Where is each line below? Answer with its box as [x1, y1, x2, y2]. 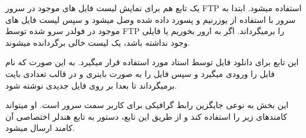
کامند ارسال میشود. [5, 122, 75, 134]
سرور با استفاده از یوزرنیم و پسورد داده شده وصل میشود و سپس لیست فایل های [5, 13, 296, 25]
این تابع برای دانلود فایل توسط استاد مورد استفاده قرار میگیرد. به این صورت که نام [5, 56, 299, 68]
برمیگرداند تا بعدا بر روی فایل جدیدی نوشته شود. [5, 79, 177, 91]
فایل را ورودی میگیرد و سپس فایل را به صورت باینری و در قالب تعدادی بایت [5, 67, 275, 79]
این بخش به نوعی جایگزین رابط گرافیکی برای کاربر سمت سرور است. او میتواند [5, 99, 289, 111]
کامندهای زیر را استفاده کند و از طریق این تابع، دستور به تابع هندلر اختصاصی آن [5, 110, 287, 122]
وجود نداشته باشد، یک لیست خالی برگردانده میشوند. [5, 36, 190, 48]
